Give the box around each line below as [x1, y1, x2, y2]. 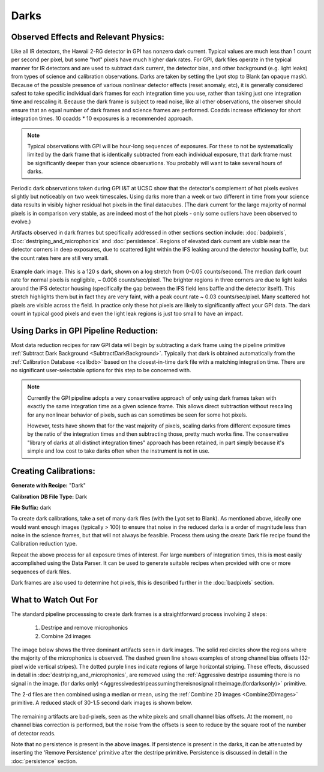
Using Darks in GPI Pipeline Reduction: [11, 325, 158, 336]
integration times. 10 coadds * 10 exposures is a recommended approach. [11, 115, 193, 122]
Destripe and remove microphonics [41, 624, 128, 632]
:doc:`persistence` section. [11, 757, 77, 765]
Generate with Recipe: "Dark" [11, 482, 86, 489]
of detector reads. [11, 729, 56, 737]
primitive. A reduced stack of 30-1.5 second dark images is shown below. [11, 699, 193, 707]
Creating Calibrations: [11, 466, 96, 477]
